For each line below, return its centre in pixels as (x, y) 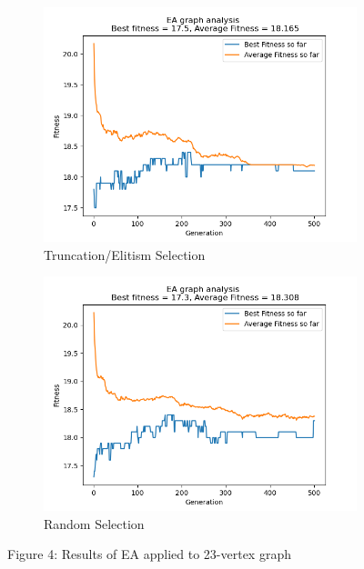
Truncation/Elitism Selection (125, 254)
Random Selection (94, 523)
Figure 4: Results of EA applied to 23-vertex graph (149, 554)
